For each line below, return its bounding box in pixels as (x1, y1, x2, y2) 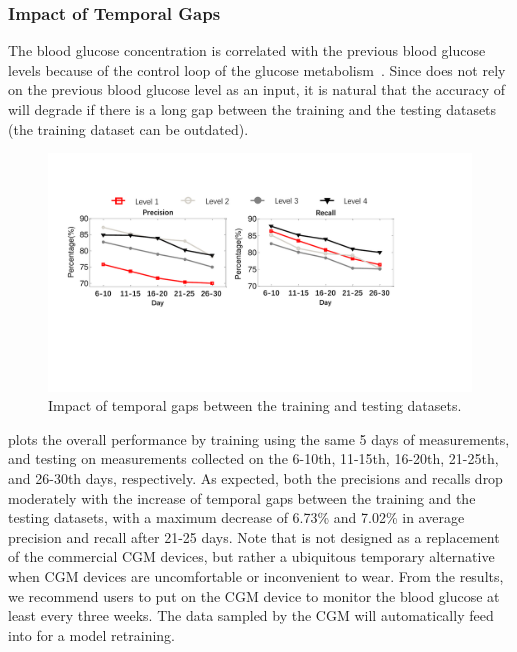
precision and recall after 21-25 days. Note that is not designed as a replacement (8, 526, 500, 547)
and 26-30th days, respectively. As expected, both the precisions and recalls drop (8, 468, 503, 489)
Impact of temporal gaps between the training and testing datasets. (48, 395, 462, 416)
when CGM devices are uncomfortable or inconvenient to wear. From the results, (8, 566, 504, 587)
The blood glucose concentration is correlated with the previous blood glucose (8, 40, 486, 61)
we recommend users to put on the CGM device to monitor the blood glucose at (8, 585, 500, 606)
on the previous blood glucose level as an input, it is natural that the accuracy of (8, 79, 506, 100)
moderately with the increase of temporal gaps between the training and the (8, 487, 476, 508)
